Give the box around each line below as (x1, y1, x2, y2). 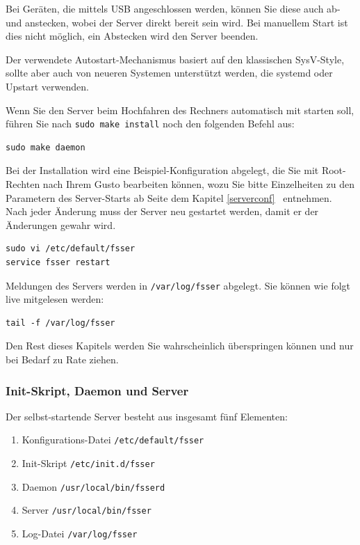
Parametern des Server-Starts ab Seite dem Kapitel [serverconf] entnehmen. (6, 190, 332, 205)
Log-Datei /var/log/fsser (22, 526, 138, 541)
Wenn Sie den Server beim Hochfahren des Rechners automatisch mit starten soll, (6, 102, 354, 117)
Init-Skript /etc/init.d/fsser (22, 456, 155, 471)
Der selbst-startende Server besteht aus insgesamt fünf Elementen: (6, 409, 288, 423)
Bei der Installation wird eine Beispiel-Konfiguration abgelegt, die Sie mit (6, 163, 319, 177)
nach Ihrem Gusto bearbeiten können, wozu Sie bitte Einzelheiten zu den (42, 177, 354, 191)
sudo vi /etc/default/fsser (6, 244, 136, 254)
